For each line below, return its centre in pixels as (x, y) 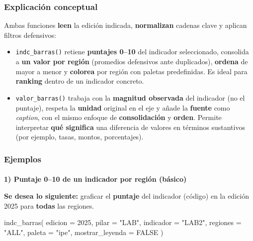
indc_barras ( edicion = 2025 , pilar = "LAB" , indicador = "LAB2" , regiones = (123, 222)
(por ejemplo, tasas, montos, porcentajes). (80, 137)
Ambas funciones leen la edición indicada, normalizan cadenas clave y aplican (126, 25)
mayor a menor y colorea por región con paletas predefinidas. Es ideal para (131, 71)
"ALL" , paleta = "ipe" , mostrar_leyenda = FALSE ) (84, 232)
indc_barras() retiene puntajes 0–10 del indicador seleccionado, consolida (132, 52)
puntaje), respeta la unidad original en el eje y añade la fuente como (123, 107)
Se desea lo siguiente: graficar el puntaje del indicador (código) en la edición (126, 195)
